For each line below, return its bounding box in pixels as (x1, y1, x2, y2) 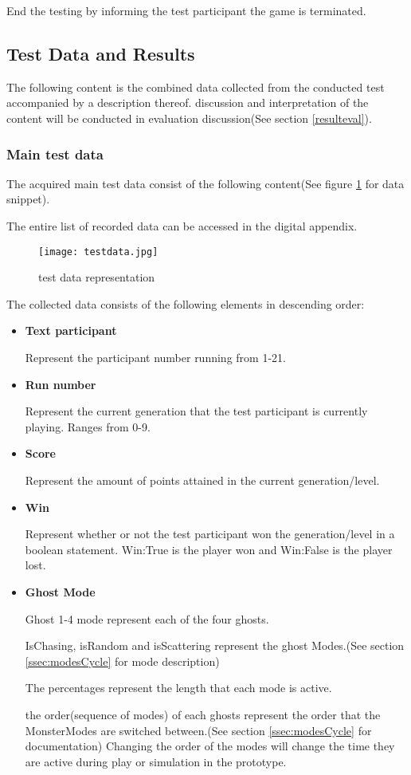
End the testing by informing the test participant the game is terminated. (6, 2, 366, 18)
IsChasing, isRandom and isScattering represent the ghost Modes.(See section (25, 637, 405, 654)
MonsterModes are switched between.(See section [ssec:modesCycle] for (25, 722, 372, 738)
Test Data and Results (6, 41, 195, 65)
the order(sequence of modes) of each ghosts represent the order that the (25, 706, 381, 722)
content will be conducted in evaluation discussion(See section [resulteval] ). (6, 109, 372, 126)
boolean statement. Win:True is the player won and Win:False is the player (25, 541, 393, 557)
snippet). (6, 191, 50, 207)
